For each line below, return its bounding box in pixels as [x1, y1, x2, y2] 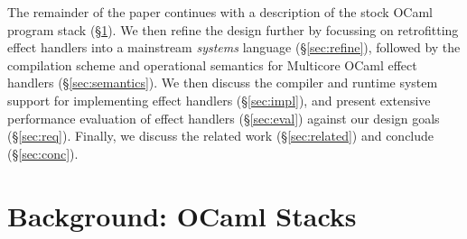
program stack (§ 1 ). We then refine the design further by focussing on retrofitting [7, 20, 459, 39]
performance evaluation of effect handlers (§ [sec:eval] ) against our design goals [7, 108, 440, 127]
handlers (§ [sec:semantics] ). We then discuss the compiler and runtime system [7, 73, 438, 92]
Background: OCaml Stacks [7, 197, 357, 234]
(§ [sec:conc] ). [7, 143, 79, 162]
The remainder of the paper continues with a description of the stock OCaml [7, 3, 433, 21]
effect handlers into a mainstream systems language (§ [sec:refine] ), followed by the [7, 38, 461, 57]
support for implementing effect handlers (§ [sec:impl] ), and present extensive [7, 90, 431, 109]
